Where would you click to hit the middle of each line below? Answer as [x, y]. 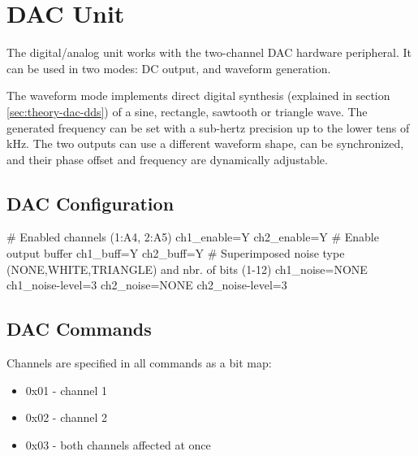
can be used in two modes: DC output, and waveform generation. [169, 68]
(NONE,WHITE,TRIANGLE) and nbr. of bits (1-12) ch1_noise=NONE [187, 269]
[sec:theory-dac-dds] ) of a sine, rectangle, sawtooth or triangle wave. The [187, 111]
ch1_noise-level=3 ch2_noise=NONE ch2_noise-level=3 [147, 285]
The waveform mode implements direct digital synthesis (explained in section [198, 96]
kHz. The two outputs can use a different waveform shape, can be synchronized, [205, 143]
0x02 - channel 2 [67, 417]
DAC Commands [79, 329]
